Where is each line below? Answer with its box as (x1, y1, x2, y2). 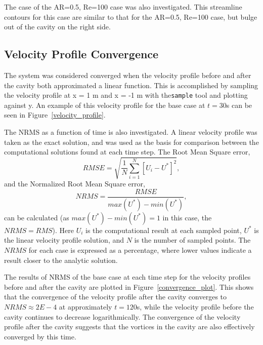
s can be (226, 99, 252, 110)
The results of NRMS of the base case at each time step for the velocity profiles (4, 272, 251, 282)
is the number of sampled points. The (134, 235, 251, 245)
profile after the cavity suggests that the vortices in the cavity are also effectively (4, 321, 255, 332)
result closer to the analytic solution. (4, 254, 118, 265)
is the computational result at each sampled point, (85, 224, 242, 235)
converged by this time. (4, 331, 76, 341)
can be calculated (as (4, 212, 69, 222)
